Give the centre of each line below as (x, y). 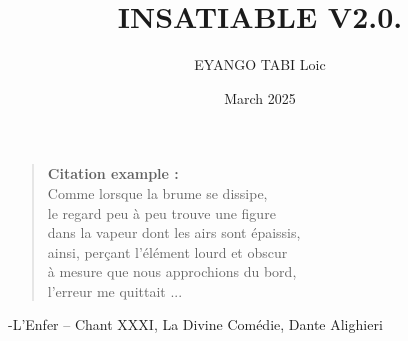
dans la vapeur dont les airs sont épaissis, (174, 232)
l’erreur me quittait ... (115, 290)
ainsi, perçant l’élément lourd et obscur (167, 251)
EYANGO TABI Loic (260, 64)
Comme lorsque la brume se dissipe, (157, 192)
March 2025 (260, 97)
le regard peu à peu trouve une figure (161, 212)
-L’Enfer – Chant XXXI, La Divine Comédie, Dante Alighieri (195, 324)
